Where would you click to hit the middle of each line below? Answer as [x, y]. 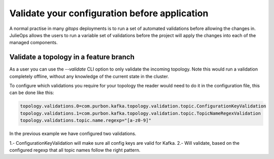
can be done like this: [32, 93]
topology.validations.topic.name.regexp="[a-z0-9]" [86, 120]
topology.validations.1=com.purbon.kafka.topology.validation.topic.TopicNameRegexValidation [141, 113]
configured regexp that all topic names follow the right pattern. [75, 150]
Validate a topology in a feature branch [72, 57]
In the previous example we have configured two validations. [73, 134]
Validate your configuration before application [109, 13]
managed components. [33, 43]
